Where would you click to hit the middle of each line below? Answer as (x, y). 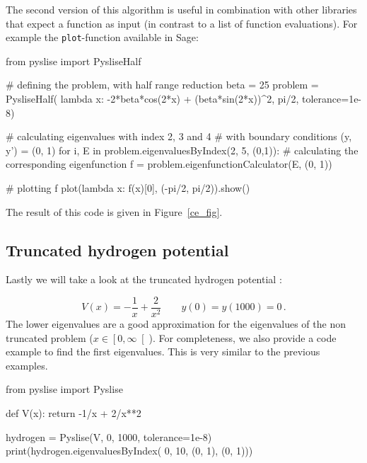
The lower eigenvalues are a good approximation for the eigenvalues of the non (176, 324)
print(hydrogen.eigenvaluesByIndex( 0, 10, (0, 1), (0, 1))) (129, 451)
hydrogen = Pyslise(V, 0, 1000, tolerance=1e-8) (109, 436)
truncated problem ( (49, 337)
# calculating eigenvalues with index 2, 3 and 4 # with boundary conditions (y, (179, 136)
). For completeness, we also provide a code (243, 337)
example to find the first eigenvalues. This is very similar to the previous (163, 351)
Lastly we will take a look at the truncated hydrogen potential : (144, 279)
